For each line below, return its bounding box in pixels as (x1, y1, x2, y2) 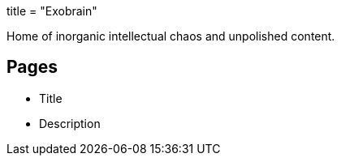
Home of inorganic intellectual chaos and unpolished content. (6, 29, 335, 43)
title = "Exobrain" (6, 4, 97, 18)
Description (39, 116, 101, 130)
